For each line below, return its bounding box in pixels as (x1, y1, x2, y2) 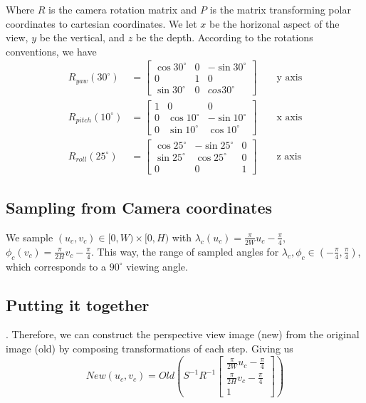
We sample (6, 229, 53, 244)
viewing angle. (126, 258, 188, 273)
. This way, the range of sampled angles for (90, 244, 279, 258)
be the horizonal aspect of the (209, 16, 340, 31)
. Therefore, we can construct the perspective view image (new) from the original (6, 327, 360, 342)
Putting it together (6, 293, 150, 315)
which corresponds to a (6, 258, 107, 273)
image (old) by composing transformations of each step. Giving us (6, 340, 293, 355)
